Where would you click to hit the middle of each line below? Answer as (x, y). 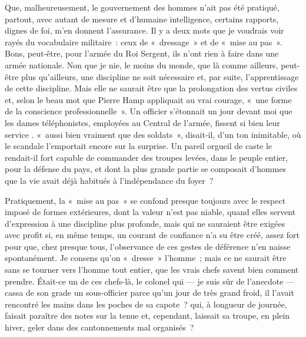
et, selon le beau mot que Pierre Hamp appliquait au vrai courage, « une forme (148, 99)
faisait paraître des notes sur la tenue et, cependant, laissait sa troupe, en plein (147, 315)
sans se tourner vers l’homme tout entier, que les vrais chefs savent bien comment (152, 270)
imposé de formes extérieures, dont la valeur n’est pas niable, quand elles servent (150, 212)
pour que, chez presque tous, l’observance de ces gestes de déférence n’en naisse (148, 246)
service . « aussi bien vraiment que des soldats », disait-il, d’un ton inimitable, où (153, 134)
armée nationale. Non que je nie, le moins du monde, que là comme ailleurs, (142, 65)
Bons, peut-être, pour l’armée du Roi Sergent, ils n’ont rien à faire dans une (142, 53)
